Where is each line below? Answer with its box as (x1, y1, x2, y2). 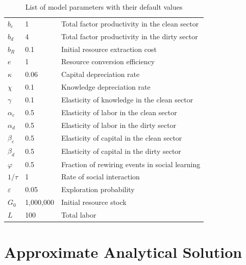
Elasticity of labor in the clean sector (61, 107, 177, 117)
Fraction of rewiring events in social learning (61, 158, 201, 169)
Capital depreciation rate (61, 69, 140, 79)
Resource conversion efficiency (61, 56, 155, 67)
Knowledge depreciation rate (61, 82, 151, 92)
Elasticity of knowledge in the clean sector (61, 94, 193, 104)
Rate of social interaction (61, 171, 140, 182)
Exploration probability (61, 184, 135, 195)
